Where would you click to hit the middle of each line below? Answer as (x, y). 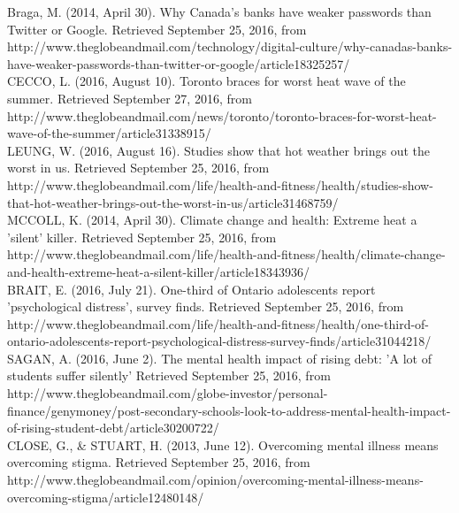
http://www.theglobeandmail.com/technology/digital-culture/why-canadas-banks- (230, 46)
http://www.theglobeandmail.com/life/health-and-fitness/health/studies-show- (220, 184)
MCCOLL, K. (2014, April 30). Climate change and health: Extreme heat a (212, 220)
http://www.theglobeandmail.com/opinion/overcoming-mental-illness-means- (215, 480)
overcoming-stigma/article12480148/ (106, 497)
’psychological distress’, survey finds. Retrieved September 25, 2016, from (206, 306)
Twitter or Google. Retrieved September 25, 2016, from (157, 29)
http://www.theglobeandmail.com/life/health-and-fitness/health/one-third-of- (218, 323)
